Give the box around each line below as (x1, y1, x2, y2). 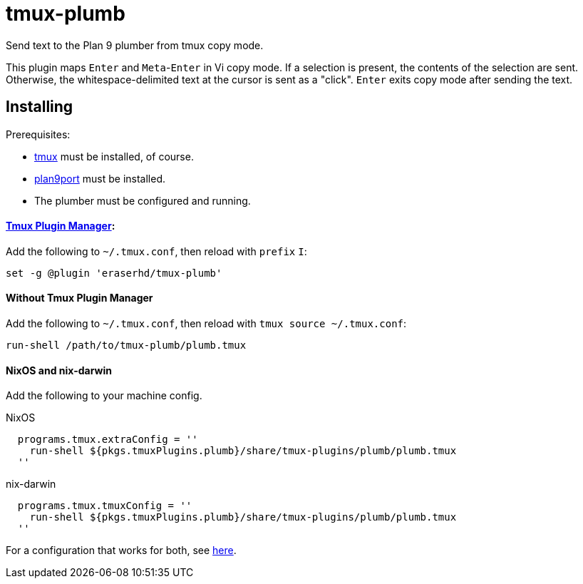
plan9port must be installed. (34, 172, 165, 185)
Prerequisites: (6, 128, 71, 140)
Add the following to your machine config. (6, 389, 202, 402)
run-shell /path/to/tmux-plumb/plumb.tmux (6, 339, 247, 352)
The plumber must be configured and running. (34, 194, 251, 207)
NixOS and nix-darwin (6, 364, 112, 376)
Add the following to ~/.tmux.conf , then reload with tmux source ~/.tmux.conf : (6, 317, 407, 330)
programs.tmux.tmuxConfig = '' (17, 500, 192, 512)
